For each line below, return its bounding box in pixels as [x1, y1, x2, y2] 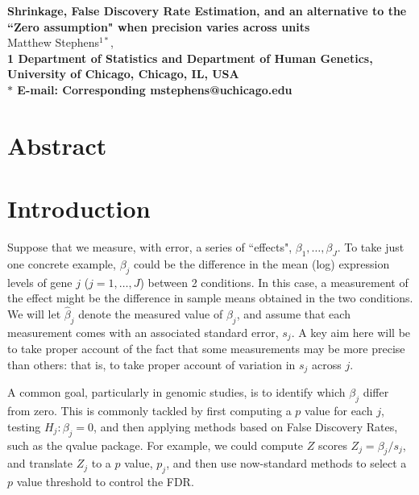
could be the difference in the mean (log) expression [134, 255, 390, 272]
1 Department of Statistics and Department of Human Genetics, [7, 49, 373, 66]
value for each [305, 402, 373, 419]
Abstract [7, 128, 107, 161]
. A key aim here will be [291, 323, 411, 340]
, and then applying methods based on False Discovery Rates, [93, 418, 398, 435]
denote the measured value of [78, 306, 223, 322]
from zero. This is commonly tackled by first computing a [7, 402, 292, 419]
